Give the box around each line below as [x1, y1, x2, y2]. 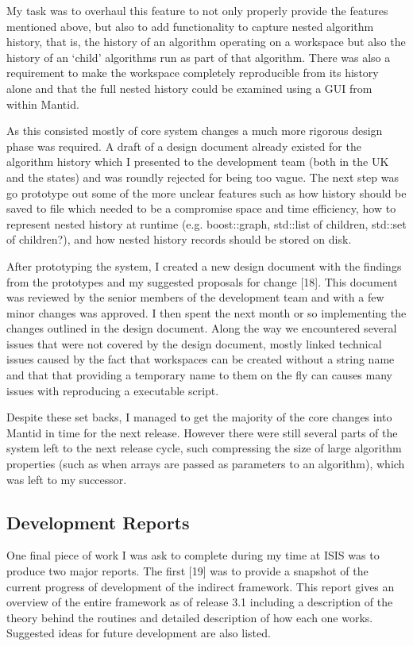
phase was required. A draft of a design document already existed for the [6, 137, 361, 154]
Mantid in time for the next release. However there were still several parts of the [6, 424, 398, 440]
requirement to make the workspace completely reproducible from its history [6, 64, 379, 81]
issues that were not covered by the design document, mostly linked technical [6, 335, 382, 352]
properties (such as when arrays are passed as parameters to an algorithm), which [6, 456, 405, 472]
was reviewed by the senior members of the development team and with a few [6, 289, 384, 306]
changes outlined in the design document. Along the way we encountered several [6, 320, 397, 336]
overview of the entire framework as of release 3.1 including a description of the [6, 594, 393, 610]
